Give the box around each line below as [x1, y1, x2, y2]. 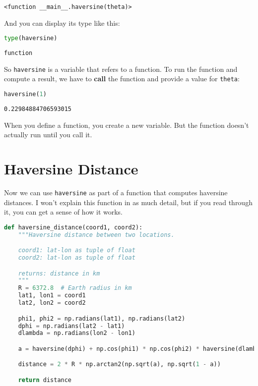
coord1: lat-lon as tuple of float [18, 247, 135, 254]
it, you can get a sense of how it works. [4, 207, 123, 217]
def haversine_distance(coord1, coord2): [4, 223, 143, 231]
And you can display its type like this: [4, 17, 120, 28]
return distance [18, 376, 72, 384]
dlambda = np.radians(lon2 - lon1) [18, 330, 135, 337]
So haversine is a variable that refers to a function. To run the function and [4, 63, 238, 74]
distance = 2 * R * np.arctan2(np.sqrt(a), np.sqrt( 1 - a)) [18, 361, 221, 368]
